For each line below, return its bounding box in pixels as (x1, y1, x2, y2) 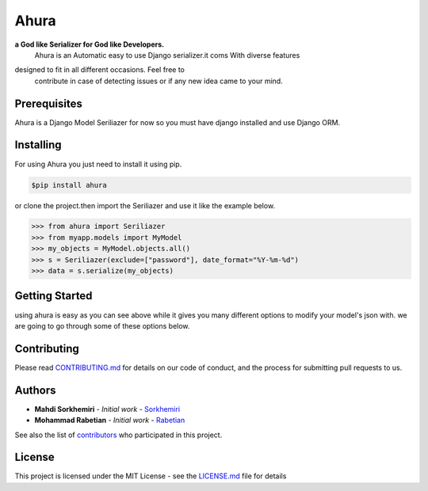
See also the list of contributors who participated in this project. (14, 430, 223, 440)
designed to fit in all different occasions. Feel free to (14, 65, 185, 74)
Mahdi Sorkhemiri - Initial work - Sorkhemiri (34, 404, 181, 413)
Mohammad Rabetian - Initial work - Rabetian (34, 416, 185, 425)
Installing (14, 139, 63, 152)
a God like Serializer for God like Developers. (14, 40, 165, 49)
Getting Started (14, 289, 93, 303)
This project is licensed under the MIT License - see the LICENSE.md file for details (14, 471, 287, 481)
